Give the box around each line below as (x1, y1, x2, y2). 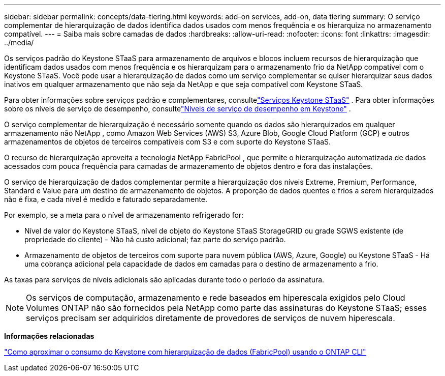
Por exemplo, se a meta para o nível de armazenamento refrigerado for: (4, 211, 244, 219)
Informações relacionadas (4, 332, 94, 340)
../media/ (4, 38, 34, 47)
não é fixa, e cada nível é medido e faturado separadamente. (4, 195, 208, 204)
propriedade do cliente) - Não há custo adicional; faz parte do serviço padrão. (24, 235, 286, 244)
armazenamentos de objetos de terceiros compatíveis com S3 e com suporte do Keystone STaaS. (4, 137, 331, 146)
